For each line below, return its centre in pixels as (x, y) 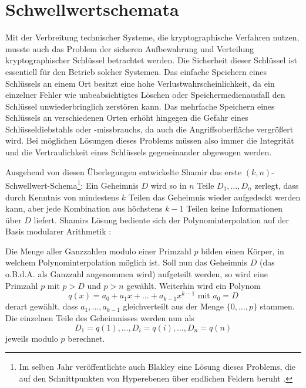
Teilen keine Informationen (234, 208)
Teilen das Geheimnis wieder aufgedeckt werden (214, 197)
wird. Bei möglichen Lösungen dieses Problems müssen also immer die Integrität (150, 140)
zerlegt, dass (277, 185)
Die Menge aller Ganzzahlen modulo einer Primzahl (98, 251)
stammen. (277, 306)
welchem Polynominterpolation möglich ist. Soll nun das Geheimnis (127, 262)
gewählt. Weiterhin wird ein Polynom (194, 285)
